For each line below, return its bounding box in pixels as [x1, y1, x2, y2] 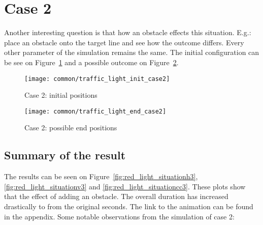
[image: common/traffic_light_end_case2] [24, 107, 167, 115]
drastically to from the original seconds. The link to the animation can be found [4, 201, 253, 211]
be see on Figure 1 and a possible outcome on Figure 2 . [4, 57, 179, 67]
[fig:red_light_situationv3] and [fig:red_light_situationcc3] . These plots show [4, 181, 246, 191]
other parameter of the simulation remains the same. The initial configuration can [4, 47, 259, 58]
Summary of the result [4, 147, 126, 163]
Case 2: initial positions [24, 90, 97, 100]
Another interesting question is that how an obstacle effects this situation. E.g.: [4, 27, 251, 38]
